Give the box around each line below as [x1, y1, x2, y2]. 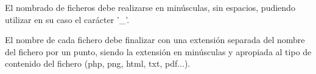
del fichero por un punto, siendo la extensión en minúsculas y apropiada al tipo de [5, 45, 312, 58]
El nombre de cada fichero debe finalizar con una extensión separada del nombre [5, 33, 305, 46]
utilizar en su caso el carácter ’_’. [5, 13, 130, 25]
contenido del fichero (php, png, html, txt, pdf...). [5, 57, 191, 70]
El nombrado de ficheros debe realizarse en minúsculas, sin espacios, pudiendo [5, 1, 295, 13]
